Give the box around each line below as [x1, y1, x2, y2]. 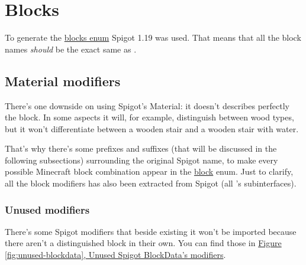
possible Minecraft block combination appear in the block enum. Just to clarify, [5, 165, 294, 178]
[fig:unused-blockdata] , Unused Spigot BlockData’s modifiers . [5, 248, 226, 261]
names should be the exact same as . [5, 42, 137, 55]
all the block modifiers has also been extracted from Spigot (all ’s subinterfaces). [5, 177, 297, 189]
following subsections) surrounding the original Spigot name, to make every [5, 153, 278, 166]
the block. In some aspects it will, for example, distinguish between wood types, [5, 111, 294, 123]
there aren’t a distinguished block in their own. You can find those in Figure [5, 237, 282, 249]
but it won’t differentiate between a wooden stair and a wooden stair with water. [5, 122, 299, 135]
